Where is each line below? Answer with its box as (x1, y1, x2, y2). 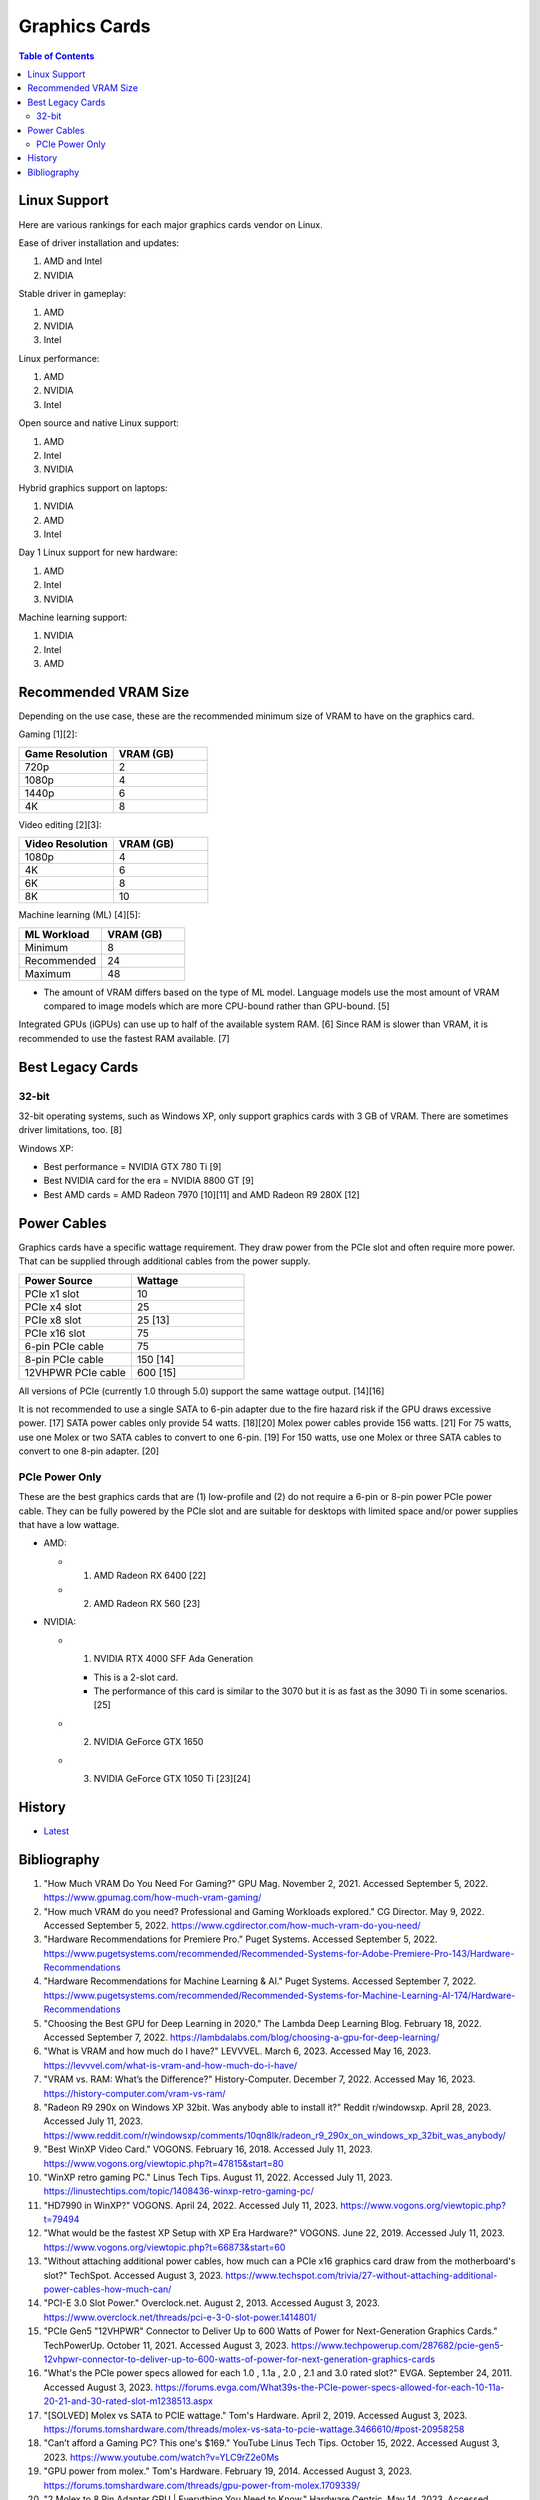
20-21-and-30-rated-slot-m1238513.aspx (43, 2395, 214, 2407)
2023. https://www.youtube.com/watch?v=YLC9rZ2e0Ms (43, 2451, 280, 2463)
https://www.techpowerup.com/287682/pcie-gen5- (290, 2339, 504, 2351)
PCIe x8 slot (24, 1313, 82, 1327)
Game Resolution (24, 746, 108, 760)
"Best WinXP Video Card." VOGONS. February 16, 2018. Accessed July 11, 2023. (43, 2143, 374, 2155)
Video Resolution (24, 837, 109, 851)
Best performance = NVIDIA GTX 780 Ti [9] (43, 1161, 222, 1173)
